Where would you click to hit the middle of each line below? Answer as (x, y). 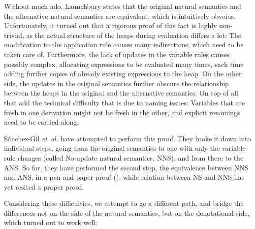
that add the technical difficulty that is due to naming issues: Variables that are (125, 102)
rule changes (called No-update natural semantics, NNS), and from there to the (124, 157)
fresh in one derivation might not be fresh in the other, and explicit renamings (122, 112)
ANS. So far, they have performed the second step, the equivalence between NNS (126, 167)
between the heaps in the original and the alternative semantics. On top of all (121, 93)
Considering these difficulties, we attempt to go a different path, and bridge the (124, 203)
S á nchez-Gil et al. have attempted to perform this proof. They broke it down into (127, 138)
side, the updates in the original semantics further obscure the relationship (116, 83)
